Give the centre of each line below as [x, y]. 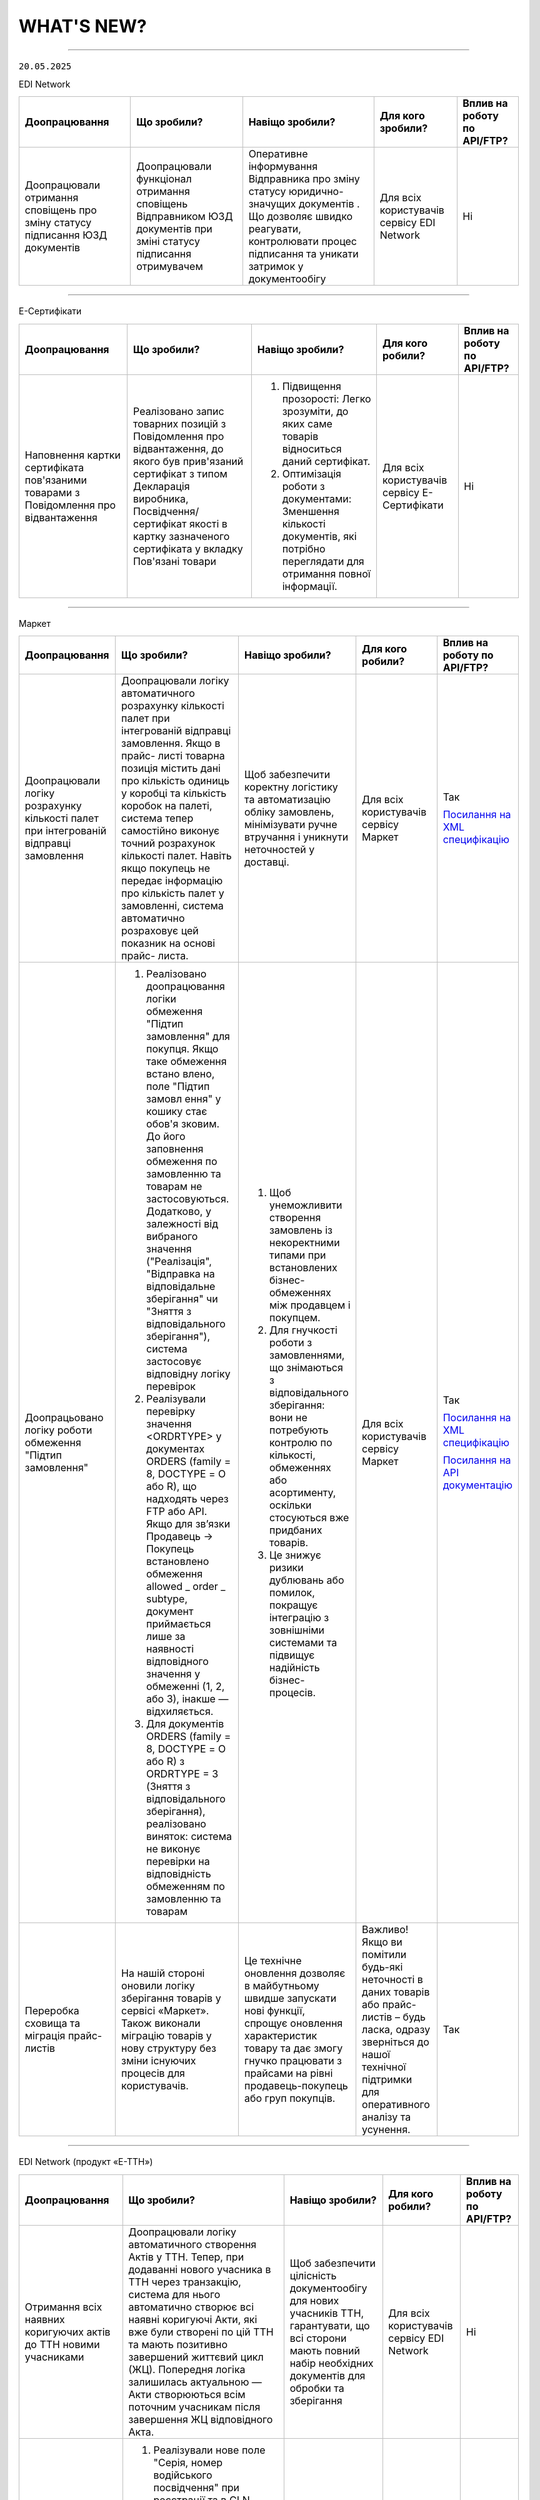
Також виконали [161, 2023]
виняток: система [189, 1837]
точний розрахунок [168, 843]
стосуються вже [309, 1518]
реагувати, [275, 229]
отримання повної [326, 573]
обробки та [317, 2388]
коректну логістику [291, 787]
